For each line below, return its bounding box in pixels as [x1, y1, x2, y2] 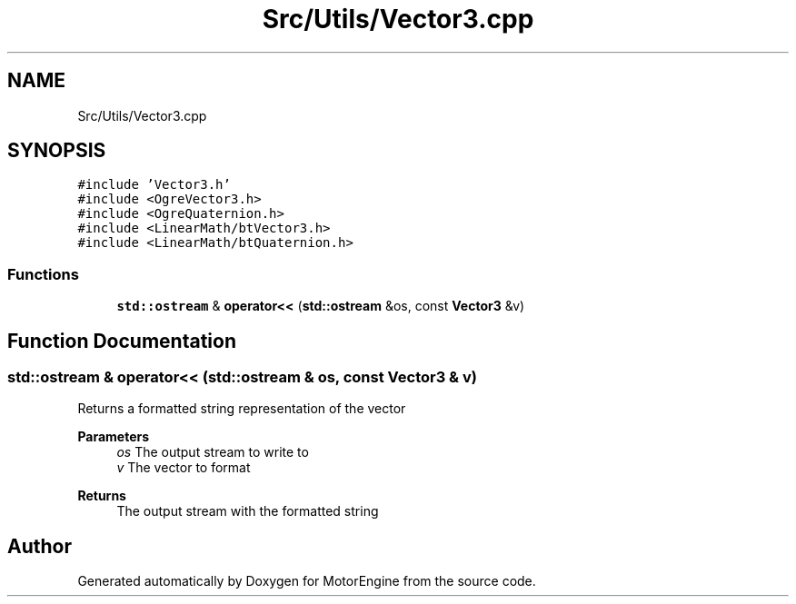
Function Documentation [7, 329, 236, 352]
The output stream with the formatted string [116, 503, 379, 520]
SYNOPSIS [7, 139, 106, 163]
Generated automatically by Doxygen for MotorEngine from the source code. [77, 573, 536, 589]
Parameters [77, 429, 150, 445]
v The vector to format [116, 460, 251, 476]
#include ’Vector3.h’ [77, 177, 231, 193]
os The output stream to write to [116, 444, 309, 460]
